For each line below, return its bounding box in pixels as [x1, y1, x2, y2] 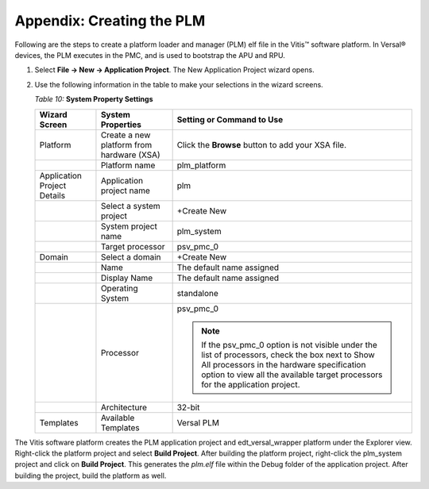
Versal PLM [176, 417, 220, 428]
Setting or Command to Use [176, 114, 284, 125]
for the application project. [201, 379, 301, 390]
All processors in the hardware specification [201, 359, 366, 370]
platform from [100, 139, 153, 150]
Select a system [100, 200, 160, 211]
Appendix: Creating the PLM [14, 12, 206, 29]
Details [39, 190, 66, 201]
